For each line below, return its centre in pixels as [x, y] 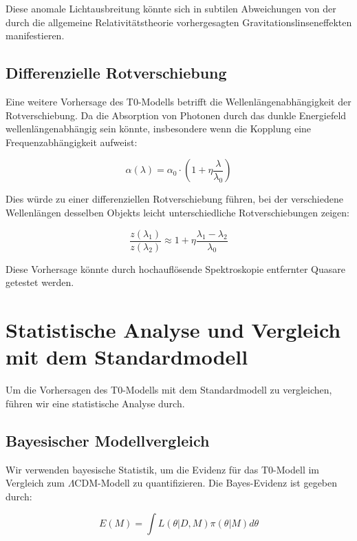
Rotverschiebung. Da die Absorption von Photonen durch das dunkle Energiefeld [176, 115]
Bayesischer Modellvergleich [108, 440]
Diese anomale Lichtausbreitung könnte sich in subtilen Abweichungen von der [171, 8]
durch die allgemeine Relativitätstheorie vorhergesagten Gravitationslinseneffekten [179, 22]
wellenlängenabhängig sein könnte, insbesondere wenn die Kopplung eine [159, 129]
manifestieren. [35, 35]
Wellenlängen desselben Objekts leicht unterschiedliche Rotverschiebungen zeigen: [177, 212]
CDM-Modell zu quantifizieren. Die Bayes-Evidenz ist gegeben [206, 483]
